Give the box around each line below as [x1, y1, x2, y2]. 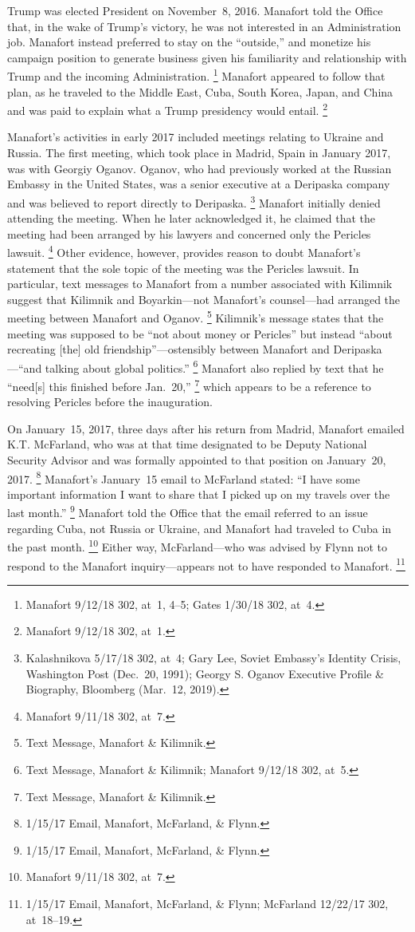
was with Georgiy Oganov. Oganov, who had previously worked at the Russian [7, 160, 392, 176]
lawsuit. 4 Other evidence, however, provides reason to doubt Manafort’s [7, 242, 361, 260]
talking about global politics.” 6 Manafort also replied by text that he [45, 357, 384, 376]
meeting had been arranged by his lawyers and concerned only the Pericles [7, 225, 371, 242]
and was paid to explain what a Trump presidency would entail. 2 [7, 100, 327, 118]
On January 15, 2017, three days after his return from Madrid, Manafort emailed [7, 420, 405, 436]
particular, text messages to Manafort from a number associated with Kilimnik [7, 275, 393, 292]
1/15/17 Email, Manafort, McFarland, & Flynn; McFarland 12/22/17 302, [25, 894, 389, 911]
